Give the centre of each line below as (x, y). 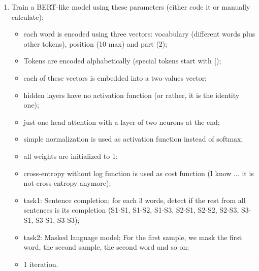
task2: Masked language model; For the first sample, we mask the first (133, 237)
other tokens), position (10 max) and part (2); (95, 43)
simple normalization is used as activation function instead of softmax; (133, 139)
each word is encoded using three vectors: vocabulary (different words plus (139, 34)
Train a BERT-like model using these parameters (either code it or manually (131, 7)
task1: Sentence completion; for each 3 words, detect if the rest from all (135, 200)
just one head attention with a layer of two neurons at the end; (122, 122)
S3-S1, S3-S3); (57, 219)
